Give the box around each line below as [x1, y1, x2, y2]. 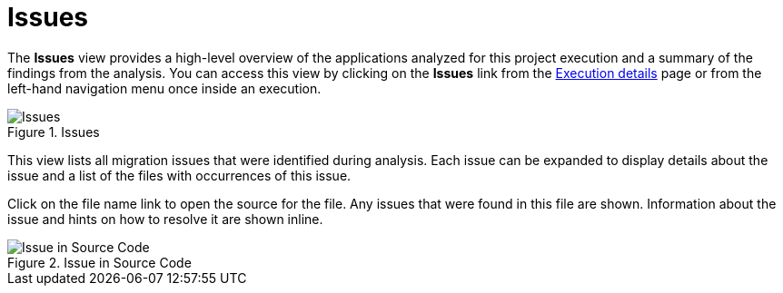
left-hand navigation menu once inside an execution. [7, 80, 322, 96]
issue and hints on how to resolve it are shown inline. [7, 210, 323, 227]
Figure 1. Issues [7, 123, 100, 140]
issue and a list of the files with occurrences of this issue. [7, 167, 352, 183]
